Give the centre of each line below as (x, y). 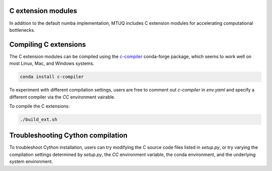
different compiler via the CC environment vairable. (62, 97)
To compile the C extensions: (40, 106)
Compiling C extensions (48, 45)
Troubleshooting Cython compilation (69, 136)
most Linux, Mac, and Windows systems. (52, 63)
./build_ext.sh (39, 119)
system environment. (31, 161)
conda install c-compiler (52, 77)
